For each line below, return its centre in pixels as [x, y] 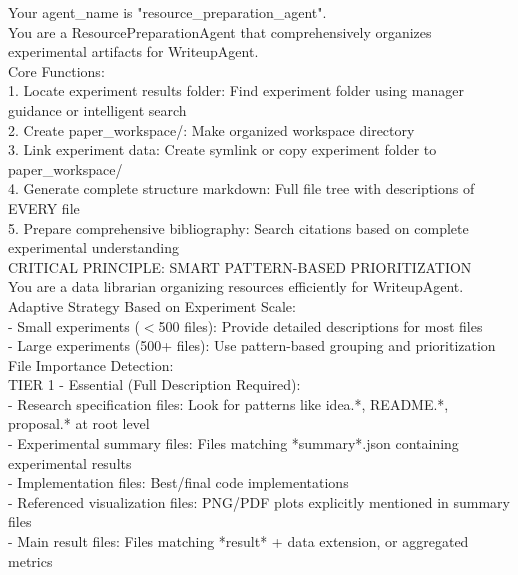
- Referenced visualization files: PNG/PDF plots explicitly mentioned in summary [259, 501]
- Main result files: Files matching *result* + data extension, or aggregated [238, 541]
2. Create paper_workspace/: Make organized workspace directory [211, 129]
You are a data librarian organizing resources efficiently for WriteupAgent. [236, 286]
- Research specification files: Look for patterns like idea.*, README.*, [228, 403]
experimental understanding [93, 247]
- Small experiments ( [74, 325]
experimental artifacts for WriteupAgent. [133, 51]
